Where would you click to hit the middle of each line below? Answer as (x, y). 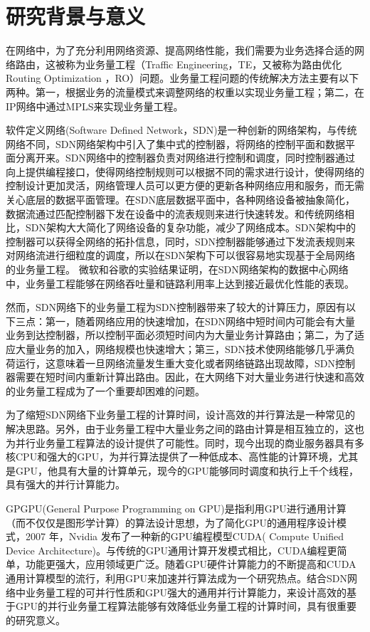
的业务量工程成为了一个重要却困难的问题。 (105, 390)
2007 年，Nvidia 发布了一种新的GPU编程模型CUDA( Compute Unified (184, 536)
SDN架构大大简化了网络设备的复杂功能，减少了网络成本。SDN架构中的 (190, 227)
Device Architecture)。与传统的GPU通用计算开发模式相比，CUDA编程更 (171, 550)
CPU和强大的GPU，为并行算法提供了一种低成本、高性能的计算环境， (177, 457)
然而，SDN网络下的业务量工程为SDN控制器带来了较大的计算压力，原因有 (176, 307)
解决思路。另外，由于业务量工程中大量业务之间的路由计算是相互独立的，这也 (185, 428)
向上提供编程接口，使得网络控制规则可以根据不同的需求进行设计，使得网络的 (185, 171)
